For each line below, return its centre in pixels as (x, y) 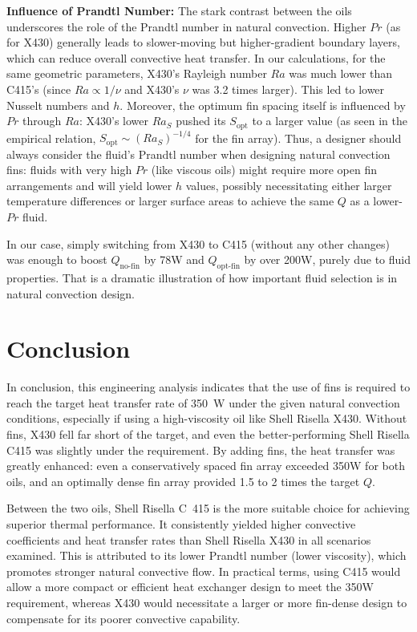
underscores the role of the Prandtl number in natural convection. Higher (186, 26)
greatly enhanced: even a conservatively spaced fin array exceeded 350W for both (206, 466)
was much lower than (341, 73)
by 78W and (174, 259)
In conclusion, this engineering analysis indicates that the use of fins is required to (208, 387)
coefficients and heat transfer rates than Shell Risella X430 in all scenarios (189, 539)
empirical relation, (51, 138)
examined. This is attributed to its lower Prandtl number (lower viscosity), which (206, 555)
